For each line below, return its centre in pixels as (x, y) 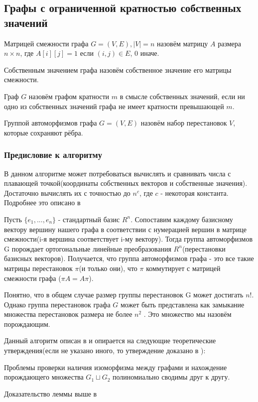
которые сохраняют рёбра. (44, 132)
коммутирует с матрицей (183, 268)
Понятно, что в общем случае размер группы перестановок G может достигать (124, 295)
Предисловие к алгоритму (53, 155)
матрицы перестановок (38, 268)
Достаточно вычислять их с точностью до (67, 193)
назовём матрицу (182, 43)
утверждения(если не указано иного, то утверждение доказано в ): (105, 350)
